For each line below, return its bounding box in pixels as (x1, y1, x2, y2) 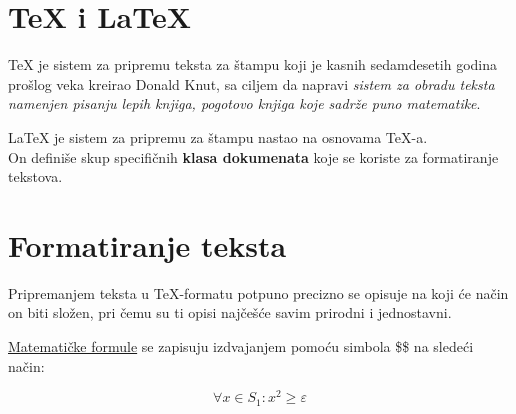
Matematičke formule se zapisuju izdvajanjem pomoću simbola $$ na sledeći (8, 336, 474, 356)
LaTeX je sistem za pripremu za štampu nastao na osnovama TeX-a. (8, 126, 428, 147)
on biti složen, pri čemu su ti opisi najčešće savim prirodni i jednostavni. (8, 302, 452, 323)
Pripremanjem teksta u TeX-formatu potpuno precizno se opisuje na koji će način (8, 282, 509, 303)
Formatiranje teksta (8, 224, 287, 265)
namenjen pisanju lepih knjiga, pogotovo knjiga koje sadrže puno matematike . (8, 93, 481, 114)
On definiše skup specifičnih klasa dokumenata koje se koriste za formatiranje (8, 146, 499, 167)
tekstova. (8, 166, 63, 187)
